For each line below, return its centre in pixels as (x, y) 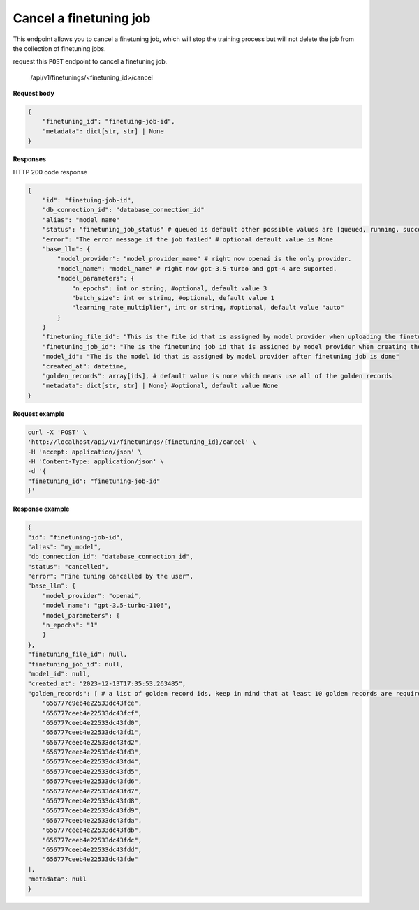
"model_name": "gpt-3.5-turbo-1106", (107, 606)
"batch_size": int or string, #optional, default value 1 (173, 298)
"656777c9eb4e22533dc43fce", (92, 703)
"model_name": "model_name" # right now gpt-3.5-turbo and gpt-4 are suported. (197, 268)
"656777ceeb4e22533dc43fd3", (92, 752)
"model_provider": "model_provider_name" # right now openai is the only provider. (204, 259)
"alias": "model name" (81, 219)
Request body (34, 94)
